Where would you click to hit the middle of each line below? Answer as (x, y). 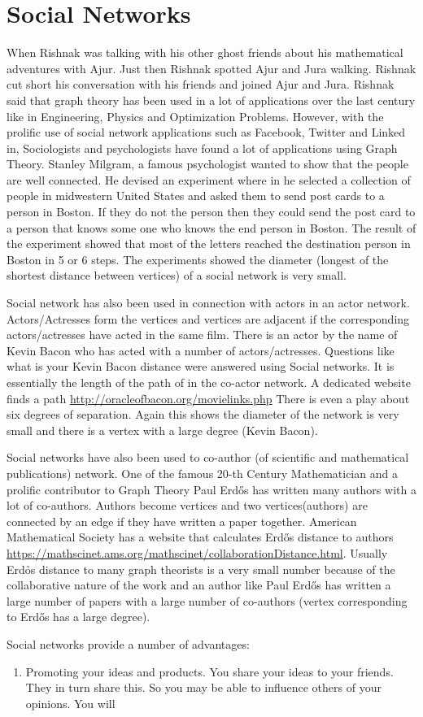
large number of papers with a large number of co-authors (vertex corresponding (207, 600)
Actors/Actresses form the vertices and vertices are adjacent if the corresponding (208, 318)
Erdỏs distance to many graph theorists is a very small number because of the (201, 569)
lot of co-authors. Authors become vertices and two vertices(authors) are (187, 505)
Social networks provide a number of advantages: (128, 643)
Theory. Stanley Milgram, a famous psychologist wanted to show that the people (207, 164)
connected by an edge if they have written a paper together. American (182, 521)
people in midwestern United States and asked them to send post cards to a (196, 196)
